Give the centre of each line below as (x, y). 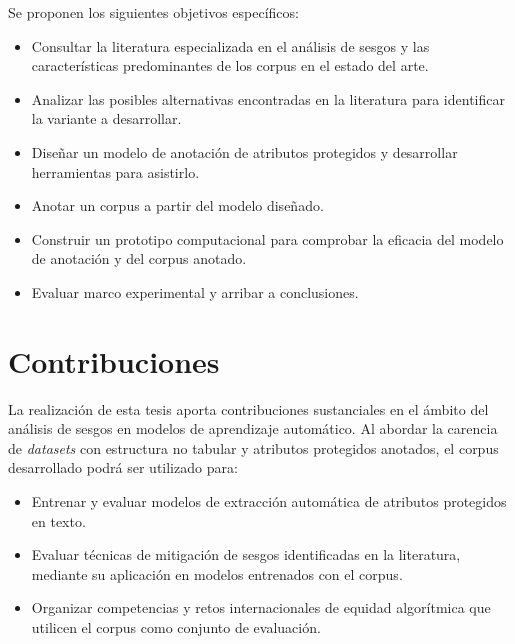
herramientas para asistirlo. (115, 171)
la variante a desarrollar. (106, 118)
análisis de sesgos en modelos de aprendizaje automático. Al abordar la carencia (253, 428)
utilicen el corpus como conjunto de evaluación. (176, 627)
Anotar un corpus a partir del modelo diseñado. (177, 205)
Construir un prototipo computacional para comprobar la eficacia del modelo (267, 238)
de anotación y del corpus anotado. (139, 258)
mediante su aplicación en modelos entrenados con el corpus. (217, 573)
